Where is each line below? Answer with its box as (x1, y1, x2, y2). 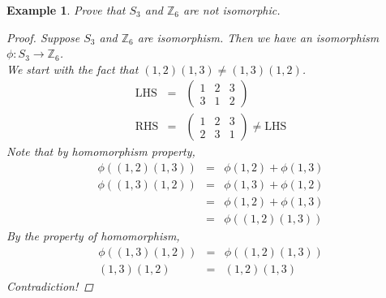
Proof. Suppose (6, 28, 80, 45)
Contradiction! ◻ (6, 277, 93, 294)
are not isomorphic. (182, 2, 281, 18)
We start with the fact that (6, 60, 139, 77)
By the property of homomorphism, (6, 227, 180, 244)
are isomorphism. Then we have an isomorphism (137, 28, 380, 45)
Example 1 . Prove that (6, 2, 126, 18)
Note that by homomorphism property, (6, 143, 195, 160)
